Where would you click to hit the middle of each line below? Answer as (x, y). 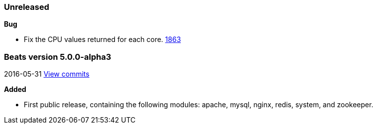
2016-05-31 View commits (47, 74)
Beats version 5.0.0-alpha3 (58, 57)
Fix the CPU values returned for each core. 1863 (103, 40)
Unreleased (27, 7)
